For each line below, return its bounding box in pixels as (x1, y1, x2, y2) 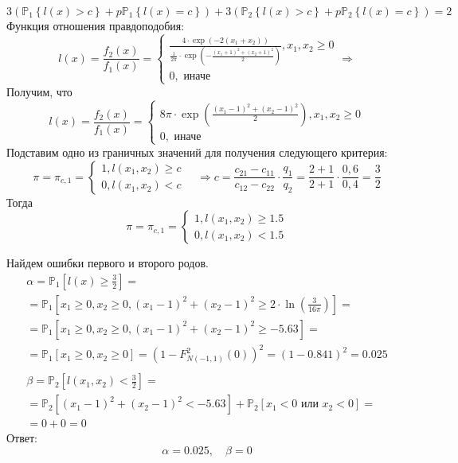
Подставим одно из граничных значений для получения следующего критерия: (6, 143, 388, 160)
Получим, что (6, 83, 72, 99)
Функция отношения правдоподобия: (6, 18, 185, 33)
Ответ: (6, 430, 37, 446)
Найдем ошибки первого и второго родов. (6, 255, 209, 271)
